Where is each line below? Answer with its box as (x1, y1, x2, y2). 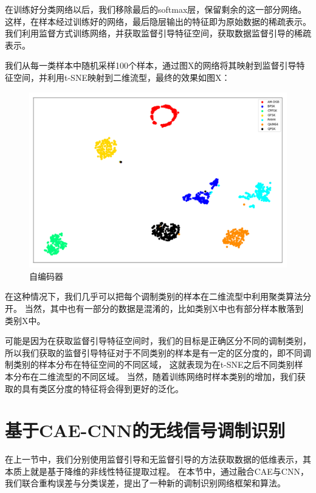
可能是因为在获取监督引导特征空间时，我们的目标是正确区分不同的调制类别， (5, 334, 311, 347)
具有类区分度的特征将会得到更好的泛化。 (21, 382, 184, 395)
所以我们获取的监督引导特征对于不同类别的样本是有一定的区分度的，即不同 (5, 346, 303, 359)
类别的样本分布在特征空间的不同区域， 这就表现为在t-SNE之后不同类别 (13, 358, 295, 371)
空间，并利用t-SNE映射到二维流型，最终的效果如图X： (13, 71, 230, 83)
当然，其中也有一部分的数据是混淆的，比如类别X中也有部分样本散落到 (24, 302, 304, 314)
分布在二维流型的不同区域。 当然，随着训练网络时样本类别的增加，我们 (13, 370, 297, 382)
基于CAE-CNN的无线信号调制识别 (5, 418, 286, 443)
